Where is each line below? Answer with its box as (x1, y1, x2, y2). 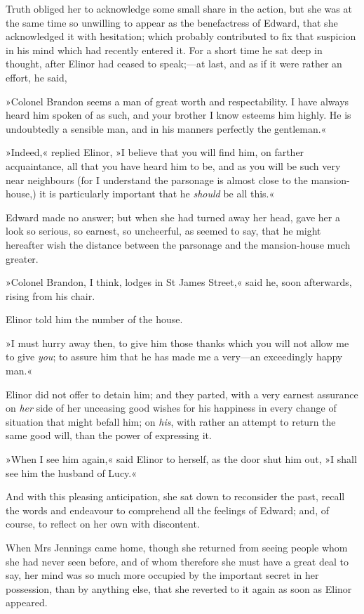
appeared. (6, 595, 48, 610)
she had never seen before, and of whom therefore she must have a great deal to (6, 554, 349, 568)
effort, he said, (6, 70, 67, 84)
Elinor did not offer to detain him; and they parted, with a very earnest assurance (6, 386, 358, 401)
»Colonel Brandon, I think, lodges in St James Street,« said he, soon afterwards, (6, 275, 352, 289)
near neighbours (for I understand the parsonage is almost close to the (6, 172, 308, 187)
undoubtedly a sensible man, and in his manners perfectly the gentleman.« (6, 121, 327, 136)
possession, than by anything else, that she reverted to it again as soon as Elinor (6, 581, 352, 596)
